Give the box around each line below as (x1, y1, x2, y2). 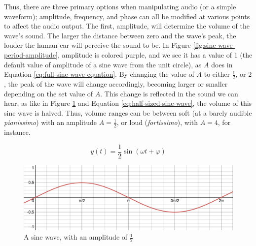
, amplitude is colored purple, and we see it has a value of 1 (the (57, 49, 253, 60)
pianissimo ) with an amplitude (4, 117, 97, 127)
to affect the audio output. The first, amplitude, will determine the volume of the (4, 21, 250, 31)
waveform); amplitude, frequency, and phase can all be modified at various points (4, 11, 250, 21)
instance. (4, 127, 31, 137)
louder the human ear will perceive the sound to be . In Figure (4, 40, 191, 50)
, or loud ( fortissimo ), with (116, 117, 198, 127)
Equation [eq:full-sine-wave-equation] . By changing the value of (4, 69, 194, 79)
